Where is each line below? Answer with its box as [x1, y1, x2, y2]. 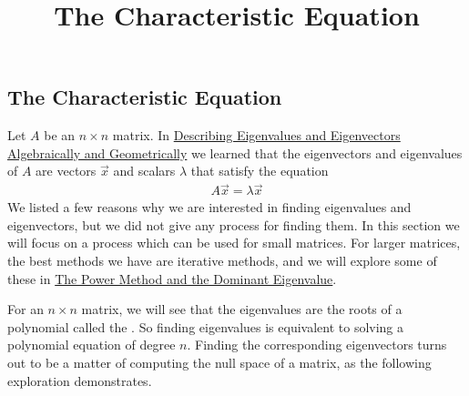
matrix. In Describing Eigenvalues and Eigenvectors [112, 126, 401, 145]
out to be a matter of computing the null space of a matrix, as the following [7, 352, 432, 371]
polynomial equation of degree [7, 335, 176, 354]
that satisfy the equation [190, 161, 329, 180]
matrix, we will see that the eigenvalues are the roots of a [81, 300, 403, 319]
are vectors [36, 161, 97, 180]
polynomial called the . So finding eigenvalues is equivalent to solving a [7, 317, 404, 336]
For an [7, 300, 44, 319]
